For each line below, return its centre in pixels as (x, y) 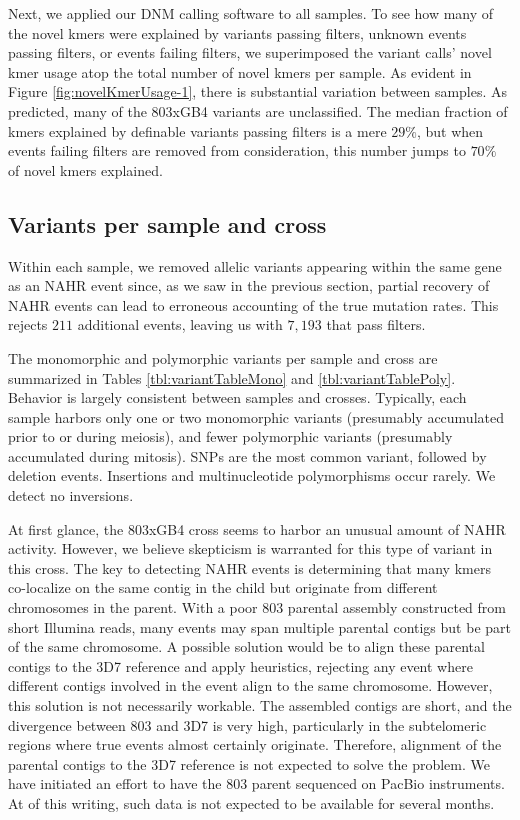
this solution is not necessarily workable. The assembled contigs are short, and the (260, 705)
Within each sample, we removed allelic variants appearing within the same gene (255, 265)
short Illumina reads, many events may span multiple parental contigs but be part (259, 626)
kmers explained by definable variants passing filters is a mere (197, 130)
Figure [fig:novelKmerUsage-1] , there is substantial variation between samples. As (258, 91)
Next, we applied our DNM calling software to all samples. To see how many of (251, 13)
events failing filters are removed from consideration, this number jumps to (237, 150)
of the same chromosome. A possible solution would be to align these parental (246, 646)
